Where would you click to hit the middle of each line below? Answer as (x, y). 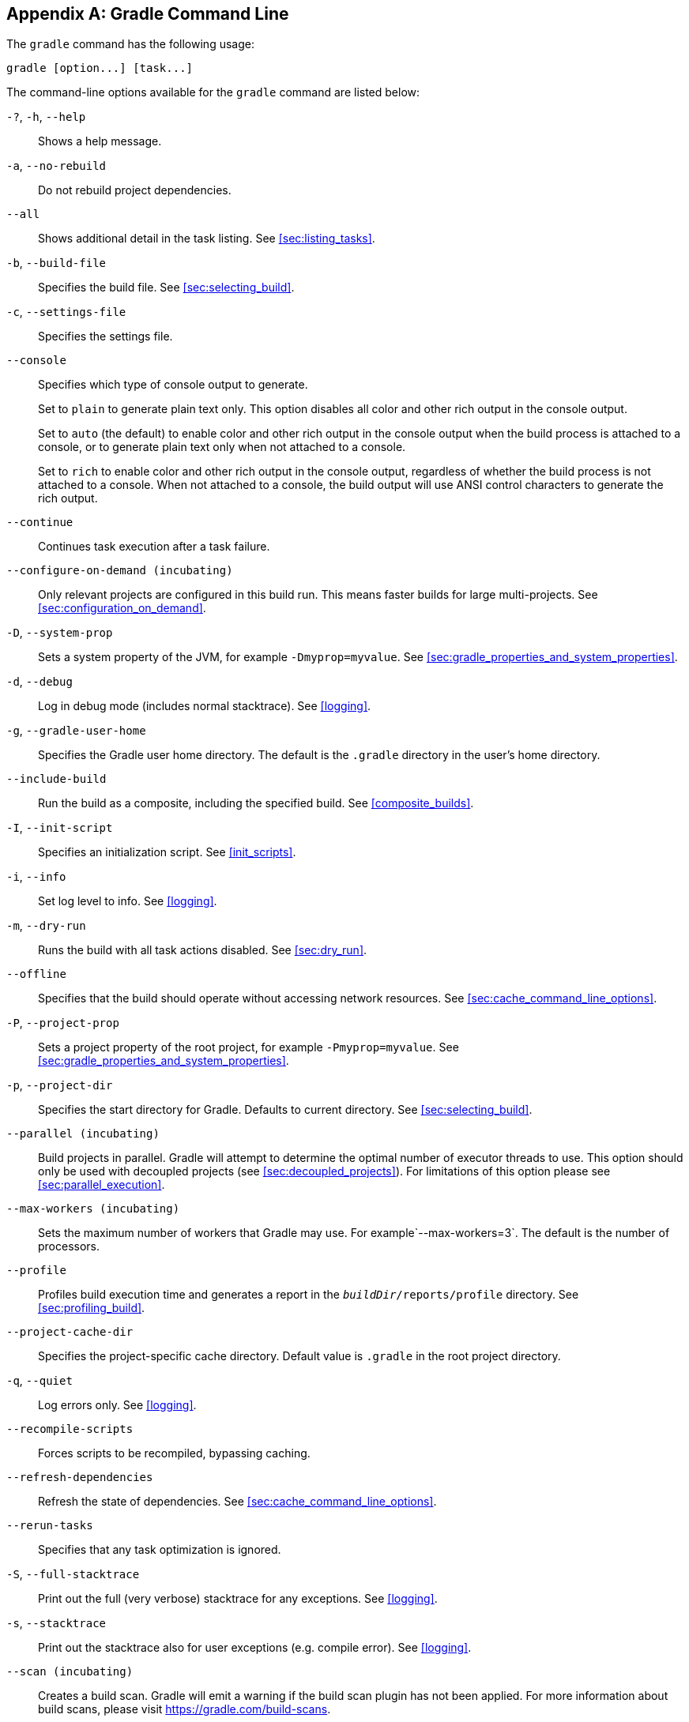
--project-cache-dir (70, 1332)
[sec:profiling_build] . (92, 1308)
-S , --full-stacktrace (73, 1574)
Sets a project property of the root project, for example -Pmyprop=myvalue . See (248, 1047)
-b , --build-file (56, 263)
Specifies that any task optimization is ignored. (160, 1550)
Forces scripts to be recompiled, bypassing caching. (174, 1453)
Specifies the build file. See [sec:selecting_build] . (166, 288)
